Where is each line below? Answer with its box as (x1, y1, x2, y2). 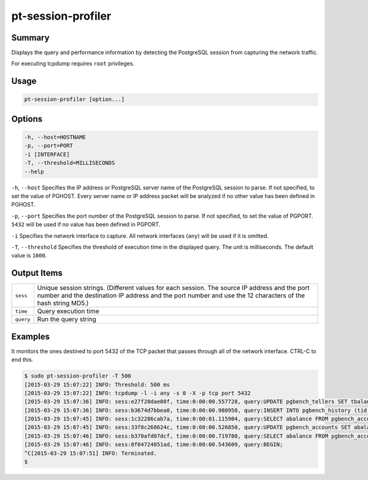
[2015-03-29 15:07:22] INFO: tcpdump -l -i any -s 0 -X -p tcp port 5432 (24, 389, 251, 397)
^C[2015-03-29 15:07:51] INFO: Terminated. (24, 449, 158, 457)
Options (11, 113, 43, 124)
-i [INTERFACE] (24, 151, 70, 158)
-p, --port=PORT (24, 142, 74, 150)
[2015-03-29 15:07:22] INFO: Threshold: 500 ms (24, 381, 170, 388)
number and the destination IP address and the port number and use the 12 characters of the (37, 291, 305, 300)
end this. (11, 356, 34, 364)
